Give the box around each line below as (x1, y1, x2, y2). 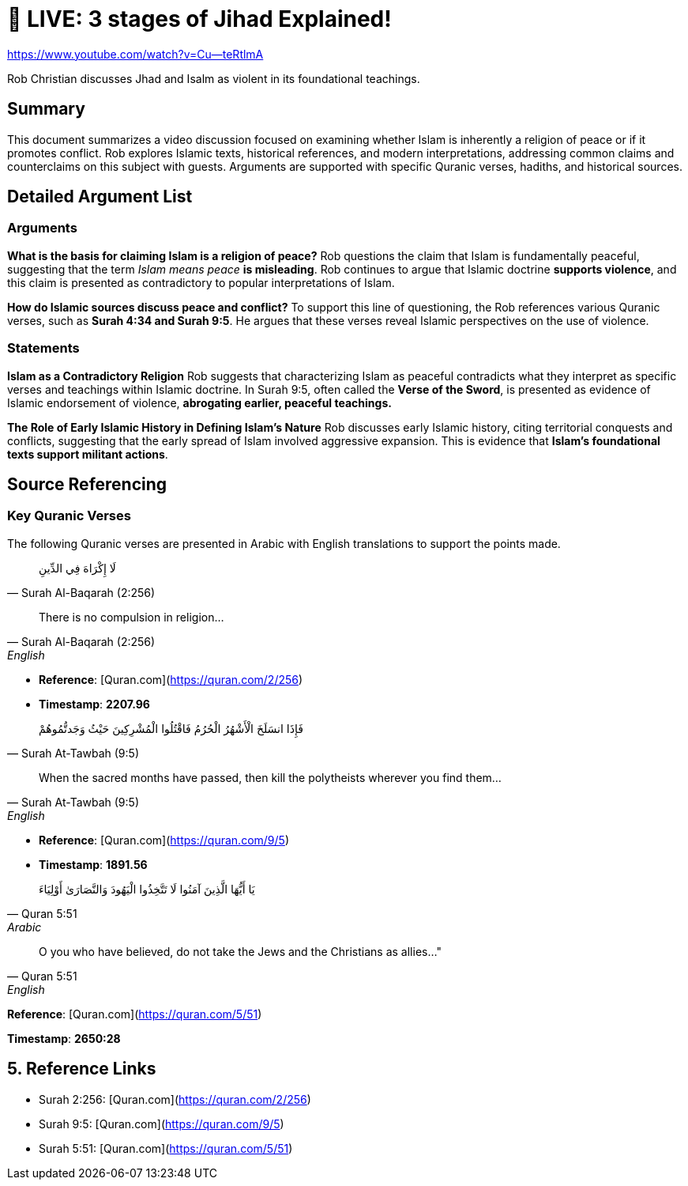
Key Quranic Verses (7, 508, 131, 524)
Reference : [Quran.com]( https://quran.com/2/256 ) (39, 672, 303, 686)
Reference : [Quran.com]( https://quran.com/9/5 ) (39, 833, 289, 847)
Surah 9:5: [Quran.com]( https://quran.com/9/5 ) (39, 1116, 284, 1131)
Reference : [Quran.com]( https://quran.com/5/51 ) (7, 1007, 262, 1021)
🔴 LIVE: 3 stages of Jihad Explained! (7, 6, 392, 32)
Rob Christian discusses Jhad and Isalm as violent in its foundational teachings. (7, 71, 420, 85)
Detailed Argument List (7, 187, 193, 207)
